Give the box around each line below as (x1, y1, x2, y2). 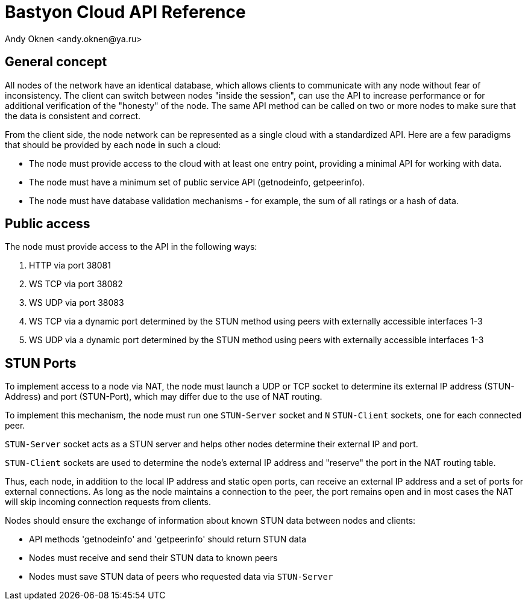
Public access (5, 216, 90, 232)
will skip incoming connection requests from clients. (5, 497, 211, 507)
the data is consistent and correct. (5, 110, 141, 121)
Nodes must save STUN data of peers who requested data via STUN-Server (29, 571, 333, 582)
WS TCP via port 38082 (29, 279, 123, 290)
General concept (5, 54, 107, 70)
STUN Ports (5, 355, 77, 371)
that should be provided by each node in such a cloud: (5, 139, 221, 150)
